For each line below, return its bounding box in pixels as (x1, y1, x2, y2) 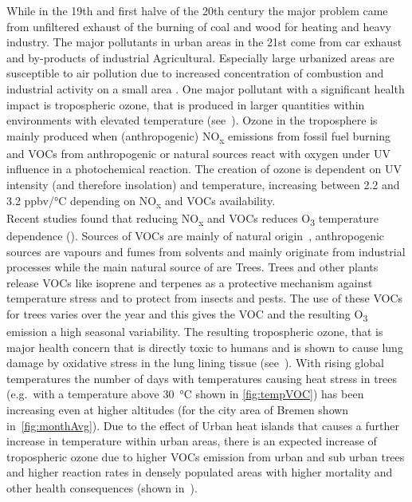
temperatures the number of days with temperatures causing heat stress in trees (6, 370, 398, 386)
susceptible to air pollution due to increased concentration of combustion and (6, 65, 384, 81)
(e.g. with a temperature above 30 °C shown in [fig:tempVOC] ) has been (6, 385, 364, 402)
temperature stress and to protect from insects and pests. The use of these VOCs (6, 290, 403, 306)
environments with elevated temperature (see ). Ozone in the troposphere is (6, 112, 378, 128)
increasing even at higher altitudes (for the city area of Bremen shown (6, 401, 349, 417)
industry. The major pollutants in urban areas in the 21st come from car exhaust (6, 34, 402, 50)
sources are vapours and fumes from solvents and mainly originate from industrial (6, 243, 406, 259)
